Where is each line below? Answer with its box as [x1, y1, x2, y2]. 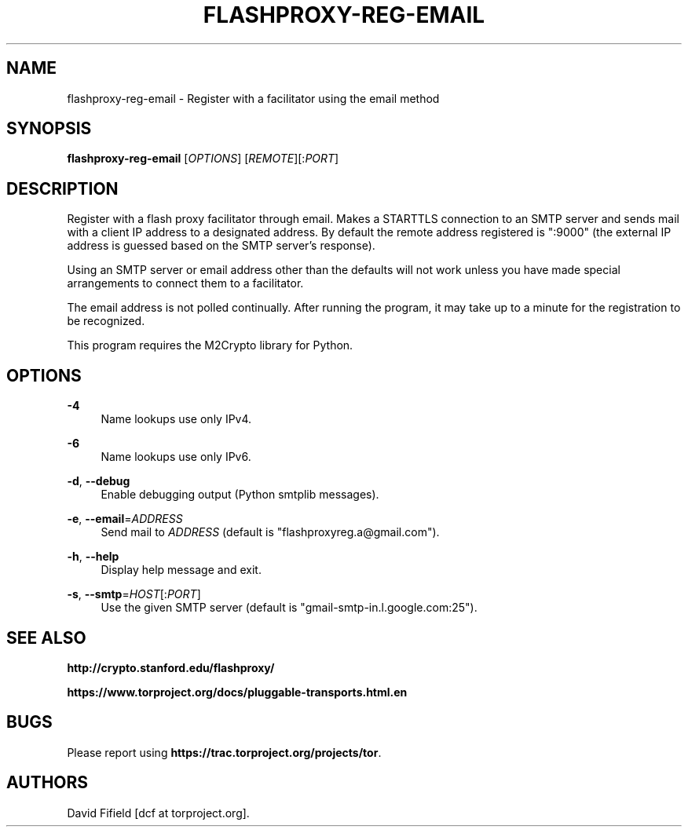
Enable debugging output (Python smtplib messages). [101, 488, 379, 502]
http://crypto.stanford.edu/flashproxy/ [67, 660, 275, 674]
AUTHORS [6, 773, 89, 793]
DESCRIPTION [6, 178, 119, 199]
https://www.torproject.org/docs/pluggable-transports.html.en [67, 685, 408, 699]
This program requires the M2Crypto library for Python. [67, 338, 353, 353]
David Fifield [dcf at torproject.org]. [67, 806, 250, 820]
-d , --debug [67, 474, 130, 488]
